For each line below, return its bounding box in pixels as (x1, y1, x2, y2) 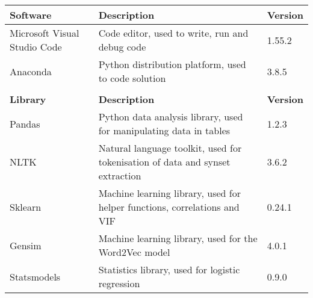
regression (98, 276, 140, 290)
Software (10, 8, 52, 22)
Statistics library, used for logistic (98, 262, 240, 276)
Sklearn (10, 200, 42, 214)
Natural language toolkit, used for (98, 141, 242, 155)
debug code (98, 40, 146, 54)
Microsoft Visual (10, 26, 79, 40)
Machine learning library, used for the (98, 231, 258, 245)
